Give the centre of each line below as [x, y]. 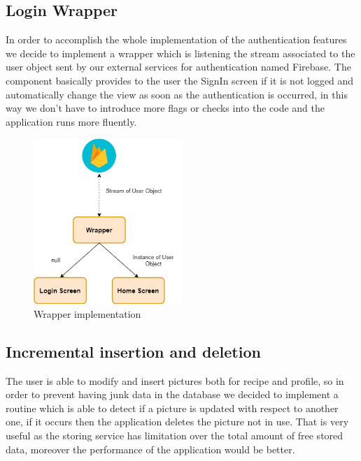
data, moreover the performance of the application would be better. [150, 449]
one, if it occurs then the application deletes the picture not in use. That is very [177, 422]
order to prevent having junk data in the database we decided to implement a [172, 394]
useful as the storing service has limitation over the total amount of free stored [175, 435]
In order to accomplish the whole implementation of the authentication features [176, 39]
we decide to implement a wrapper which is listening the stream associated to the [180, 53]
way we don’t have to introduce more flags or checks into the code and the [165, 108]
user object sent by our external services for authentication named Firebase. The [178, 67]
